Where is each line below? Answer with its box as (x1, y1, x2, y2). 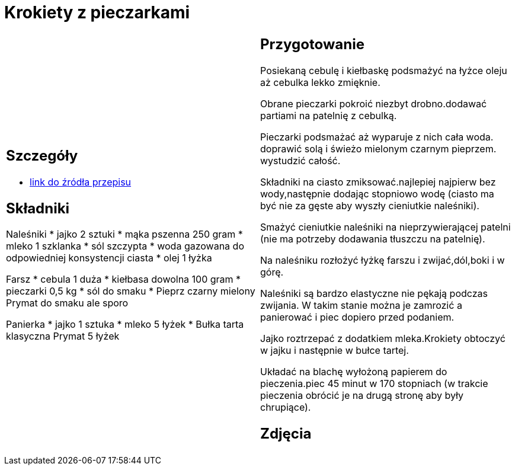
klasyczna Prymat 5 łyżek (6, 330, 120, 343)
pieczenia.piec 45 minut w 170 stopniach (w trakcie (260, 377, 488, 389)
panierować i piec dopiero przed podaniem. (260, 311, 455, 323)
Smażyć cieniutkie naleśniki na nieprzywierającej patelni (260, 220, 511, 233)
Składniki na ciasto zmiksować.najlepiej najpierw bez (260, 175, 496, 188)
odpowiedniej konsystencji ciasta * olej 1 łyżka (6, 252, 212, 264)
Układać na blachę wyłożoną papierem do (260, 365, 447, 378)
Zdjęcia (260, 424, 312, 442)
